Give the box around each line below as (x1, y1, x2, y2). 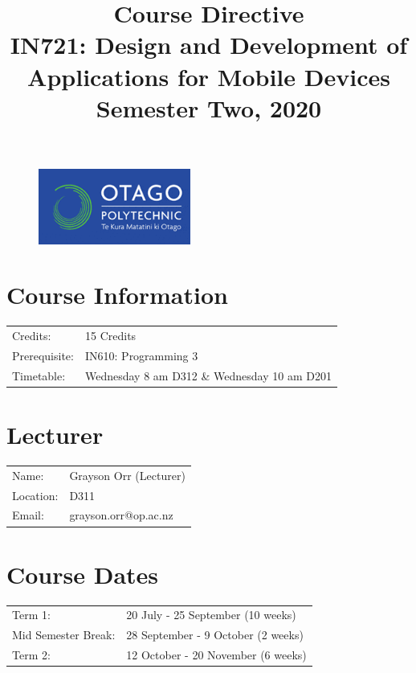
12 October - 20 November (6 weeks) (126, 646, 307, 663)
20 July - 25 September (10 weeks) (126, 606, 296, 623)
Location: (12, 486, 59, 503)
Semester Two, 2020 (96, 91, 322, 124)
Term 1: (12, 606, 51, 623)
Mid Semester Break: (12, 626, 116, 643)
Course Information (6, 278, 228, 311)
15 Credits (84, 327, 137, 344)
